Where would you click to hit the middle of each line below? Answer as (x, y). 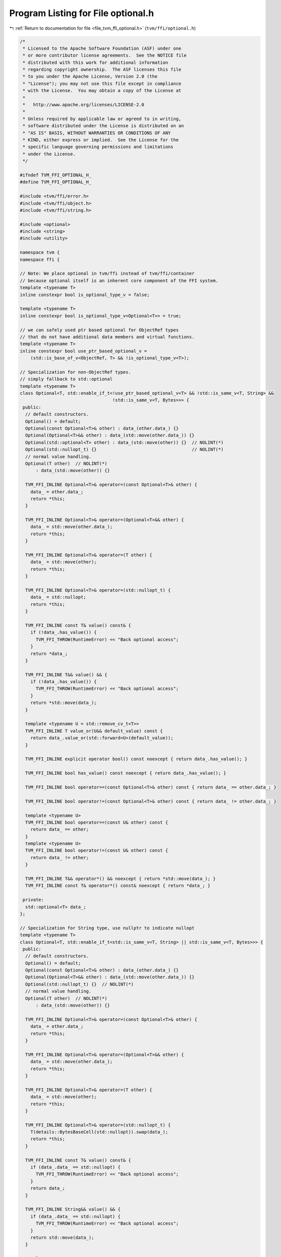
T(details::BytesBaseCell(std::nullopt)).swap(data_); (99, 1132)
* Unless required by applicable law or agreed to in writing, (102, 119)
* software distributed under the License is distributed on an (103, 126)
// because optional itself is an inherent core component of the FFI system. (119, 281)
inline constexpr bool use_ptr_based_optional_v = (84, 351)
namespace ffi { (40, 259)
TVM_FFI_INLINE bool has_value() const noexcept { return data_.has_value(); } (126, 773)
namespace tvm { (40, 252)
